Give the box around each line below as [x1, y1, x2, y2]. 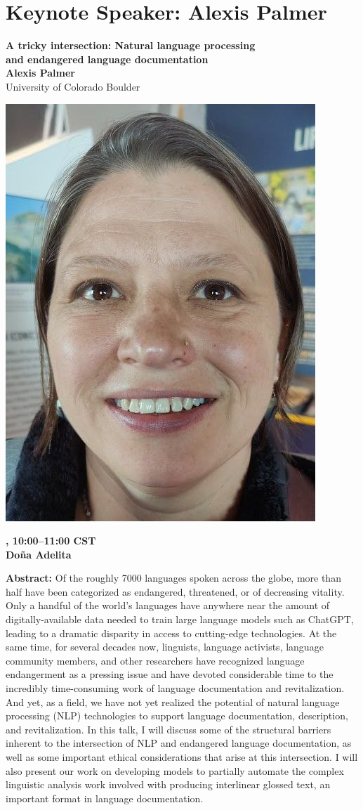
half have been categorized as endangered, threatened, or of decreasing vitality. [6, 584, 345, 599]
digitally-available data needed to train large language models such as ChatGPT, [6, 612, 354, 627]
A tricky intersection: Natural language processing [6, 38, 256, 53]
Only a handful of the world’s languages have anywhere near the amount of [6, 598, 330, 613]
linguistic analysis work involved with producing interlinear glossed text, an [6, 777, 331, 792]
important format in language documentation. [6, 790, 204, 805]
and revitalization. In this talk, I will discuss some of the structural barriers [6, 721, 331, 736]
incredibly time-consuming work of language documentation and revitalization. [6, 681, 345, 695]
